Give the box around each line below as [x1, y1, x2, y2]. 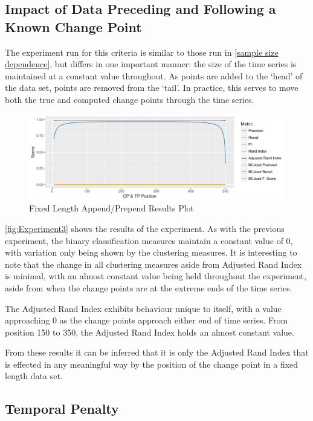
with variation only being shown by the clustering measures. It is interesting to [5, 246, 297, 259]
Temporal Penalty [5, 399, 119, 418]
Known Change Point [5, 17, 142, 36]
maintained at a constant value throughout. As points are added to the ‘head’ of [5, 69, 303, 82]
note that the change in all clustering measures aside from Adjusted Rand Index [5, 257, 302, 270]
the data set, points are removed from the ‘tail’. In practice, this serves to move [5, 81, 298, 94]
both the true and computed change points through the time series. [5, 93, 254, 105]
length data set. [5, 370, 63, 382]
